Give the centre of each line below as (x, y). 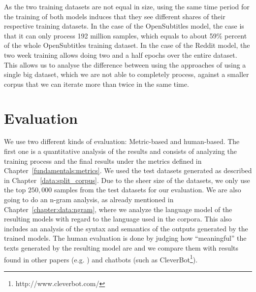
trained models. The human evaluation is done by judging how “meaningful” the (125, 238)
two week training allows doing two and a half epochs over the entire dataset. (121, 55)
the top (15, 190)
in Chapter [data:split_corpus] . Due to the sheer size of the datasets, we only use (127, 180)
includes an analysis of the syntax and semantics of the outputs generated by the (126, 228)
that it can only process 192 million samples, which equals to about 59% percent (126, 35)
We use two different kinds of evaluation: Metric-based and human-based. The (122, 141)
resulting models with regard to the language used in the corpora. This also (118, 219)
